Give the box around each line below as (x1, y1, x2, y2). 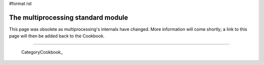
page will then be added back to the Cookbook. (9, 33, 105, 39)
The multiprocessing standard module (9, 13, 128, 22)
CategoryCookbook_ (21, 49, 63, 55)
